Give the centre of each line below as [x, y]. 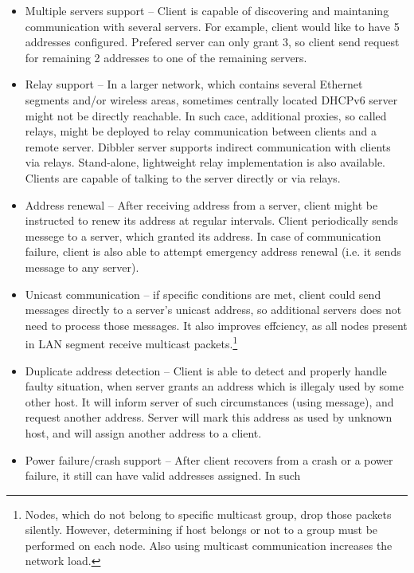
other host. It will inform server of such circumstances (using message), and [209, 401]
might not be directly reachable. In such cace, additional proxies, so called [206, 115]
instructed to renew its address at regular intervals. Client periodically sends [212, 220]
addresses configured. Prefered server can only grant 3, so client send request [212, 42]
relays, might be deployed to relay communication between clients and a [201, 131]
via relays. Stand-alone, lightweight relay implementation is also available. [205, 162]
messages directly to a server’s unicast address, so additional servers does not [213, 310]
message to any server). [82, 267]
